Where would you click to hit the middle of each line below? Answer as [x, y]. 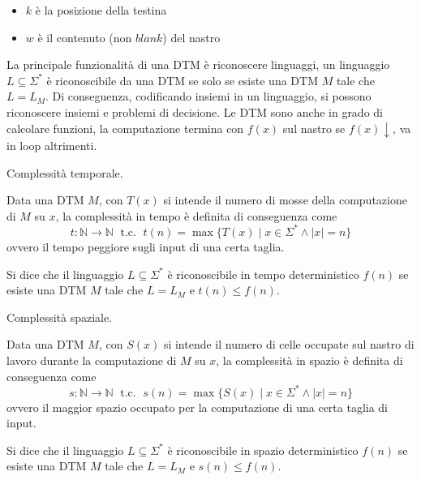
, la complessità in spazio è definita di [309, 360]
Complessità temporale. [65, 172]
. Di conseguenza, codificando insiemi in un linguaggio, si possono [208, 96]
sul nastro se [314, 128]
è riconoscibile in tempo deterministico [263, 274]
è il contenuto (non [85, 37]
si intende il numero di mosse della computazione [285, 200]
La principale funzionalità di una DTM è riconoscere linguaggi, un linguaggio [198, 64]
